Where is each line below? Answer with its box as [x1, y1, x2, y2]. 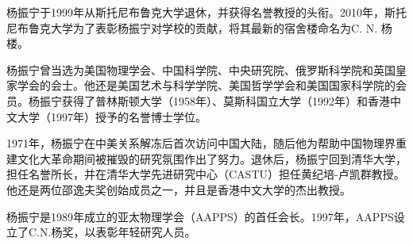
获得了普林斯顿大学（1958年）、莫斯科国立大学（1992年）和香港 [61, 92, 390, 109]
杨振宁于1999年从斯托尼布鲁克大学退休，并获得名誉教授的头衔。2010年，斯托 [6, 4, 407, 20]
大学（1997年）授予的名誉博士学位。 [17, 108, 206, 124]
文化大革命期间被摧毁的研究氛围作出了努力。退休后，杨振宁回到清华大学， [17, 150, 407, 167]
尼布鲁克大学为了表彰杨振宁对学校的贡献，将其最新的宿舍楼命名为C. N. [6, 19, 378, 36]
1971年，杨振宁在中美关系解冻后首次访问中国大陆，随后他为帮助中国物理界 [6, 135, 396, 151]
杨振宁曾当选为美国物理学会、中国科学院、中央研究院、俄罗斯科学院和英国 [6, 61, 396, 78]
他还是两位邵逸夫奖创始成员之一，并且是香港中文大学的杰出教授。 [6, 181, 351, 197]
